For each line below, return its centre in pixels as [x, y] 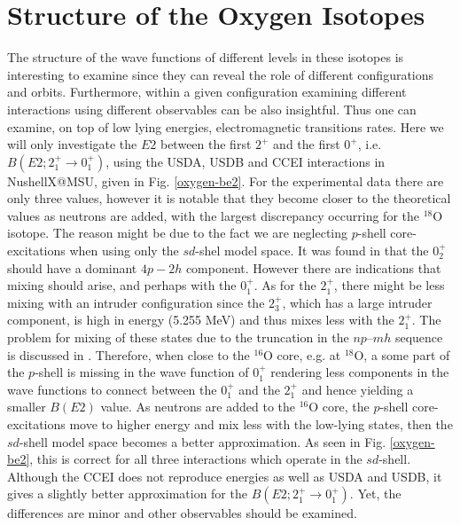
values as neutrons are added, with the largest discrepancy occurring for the [213, 215]
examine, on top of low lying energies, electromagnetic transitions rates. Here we [226, 126]
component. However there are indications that [313, 267]
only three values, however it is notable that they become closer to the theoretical [229, 198]
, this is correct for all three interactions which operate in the [196, 459]
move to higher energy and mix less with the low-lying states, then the [261, 424]
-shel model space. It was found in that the [312, 251]
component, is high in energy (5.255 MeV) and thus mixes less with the [201, 320]
